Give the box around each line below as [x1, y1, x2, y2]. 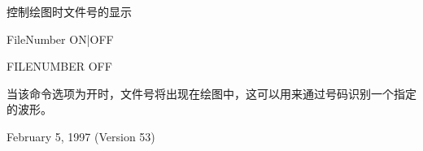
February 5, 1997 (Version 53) [7, 127, 155, 145]
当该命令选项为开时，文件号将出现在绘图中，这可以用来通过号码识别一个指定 [7, 84, 416, 101]
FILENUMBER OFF [7, 58, 112, 75]
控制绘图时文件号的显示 [7, 3, 132, 19]
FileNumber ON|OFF [7, 30, 114, 47]
